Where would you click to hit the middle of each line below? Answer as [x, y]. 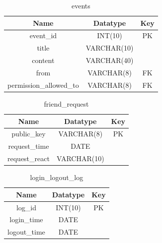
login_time [26, 219]
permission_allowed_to [43, 85]
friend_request [66, 103]
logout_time [26, 232]
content [43, 60]
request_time [29, 146]
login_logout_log [57, 177]
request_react [29, 158]
